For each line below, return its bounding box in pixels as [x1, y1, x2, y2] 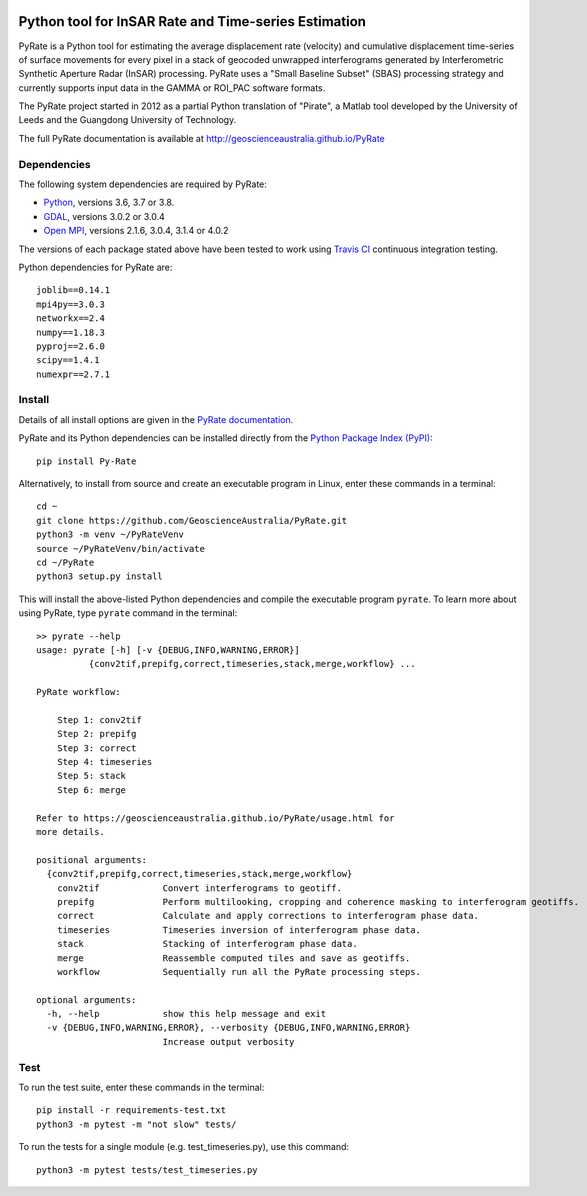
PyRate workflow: [36, 686, 121, 698]
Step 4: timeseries [56, 756, 153, 768]
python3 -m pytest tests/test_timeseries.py [36, 1164, 259, 1175]
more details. [36, 826, 105, 837]
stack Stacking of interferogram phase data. [56, 938, 359, 950]
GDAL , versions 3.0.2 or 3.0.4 [43, 210, 165, 222]
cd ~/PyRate [36, 556, 95, 568]
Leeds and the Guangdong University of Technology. [18, 114, 237, 126]
